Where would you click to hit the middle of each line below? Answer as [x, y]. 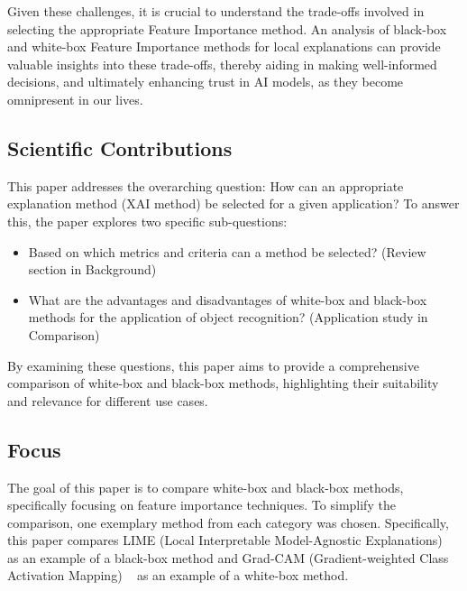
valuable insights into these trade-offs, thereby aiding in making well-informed [222, 64]
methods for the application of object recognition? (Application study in [228, 317]
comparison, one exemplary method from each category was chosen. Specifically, [228, 522]
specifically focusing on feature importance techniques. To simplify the [201, 505]
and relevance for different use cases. [108, 400]
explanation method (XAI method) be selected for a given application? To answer [233, 203]
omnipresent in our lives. [75, 99]
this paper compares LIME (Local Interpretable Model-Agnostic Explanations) [225, 540]
